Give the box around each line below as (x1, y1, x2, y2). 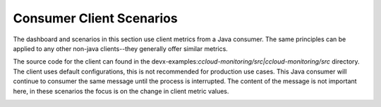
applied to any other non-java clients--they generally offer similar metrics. (13, 44, 229, 52)
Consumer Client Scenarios (13, 10, 178, 26)
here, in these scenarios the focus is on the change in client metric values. (13, 87, 229, 95)
